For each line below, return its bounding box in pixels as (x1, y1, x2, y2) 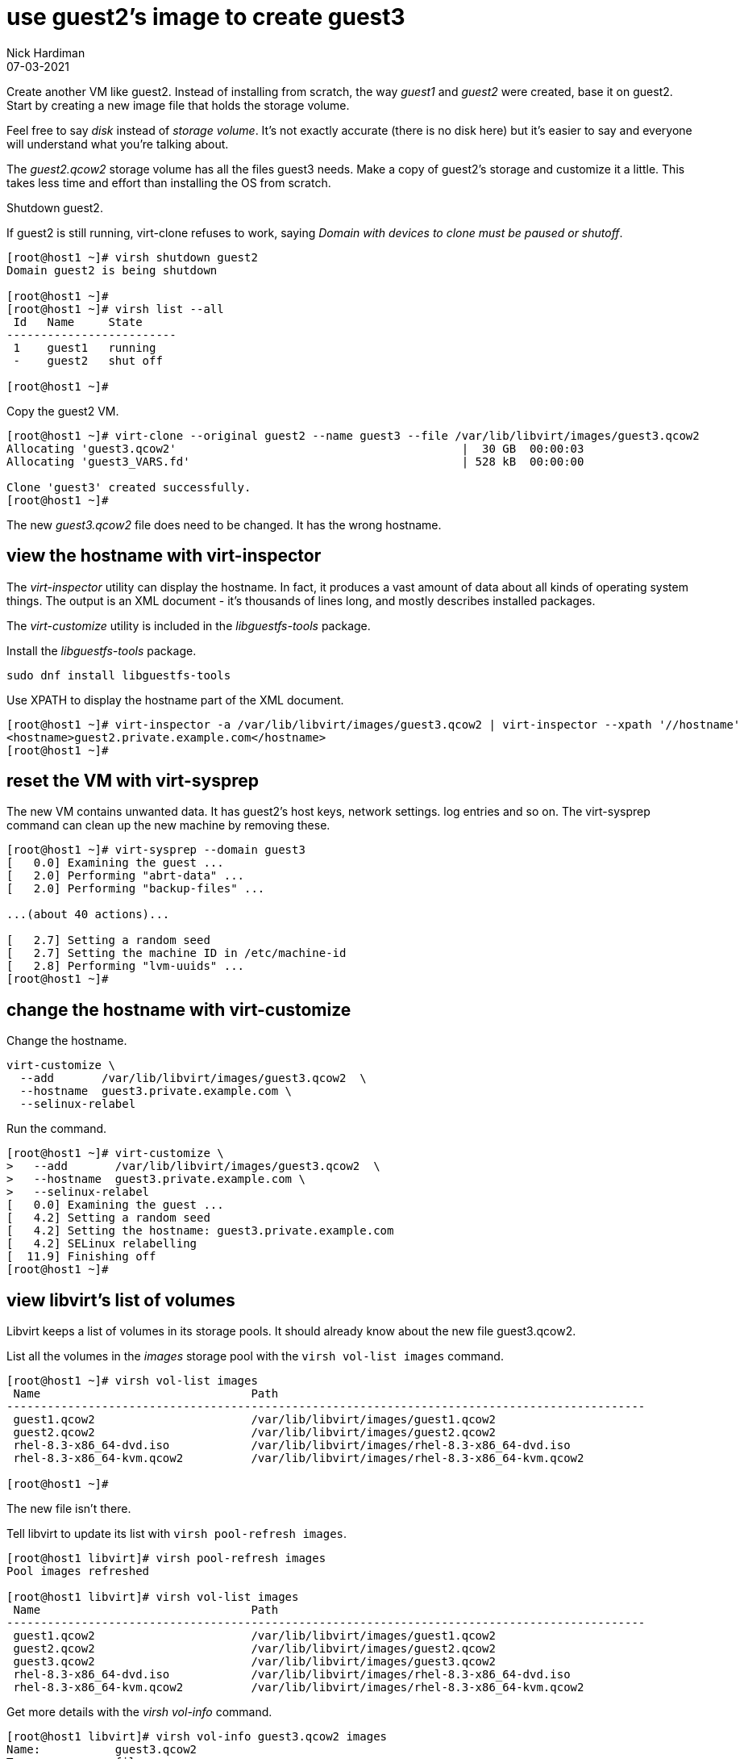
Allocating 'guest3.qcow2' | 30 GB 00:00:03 (6, 441, 584, 455)
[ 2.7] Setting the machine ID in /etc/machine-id (6, 946, 347, 960)
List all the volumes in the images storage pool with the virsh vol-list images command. (6, 1349, 504, 1364)
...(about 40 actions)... (6, 908, 170, 921)
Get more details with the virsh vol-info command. (6, 1705, 272, 1719)
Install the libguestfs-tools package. (6, 643, 197, 658)
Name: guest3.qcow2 (6, 1743, 197, 1757)
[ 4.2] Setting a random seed (6, 1211, 210, 1225)
